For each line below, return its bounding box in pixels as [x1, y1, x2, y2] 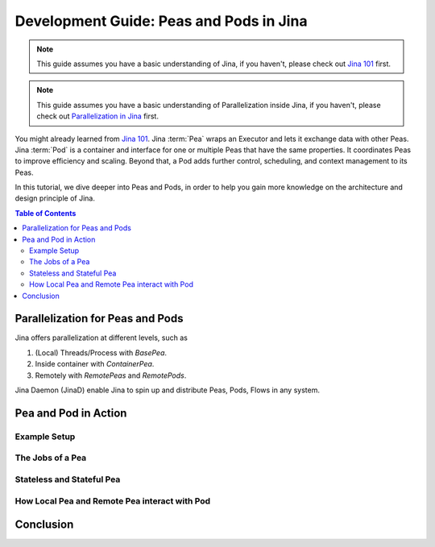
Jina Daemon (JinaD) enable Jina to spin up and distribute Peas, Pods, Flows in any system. [14, 385, 320, 395]
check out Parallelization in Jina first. [36, 111, 159, 121]
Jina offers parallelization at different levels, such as [14, 333, 188, 342]
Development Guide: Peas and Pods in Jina [14, 12, 308, 30]
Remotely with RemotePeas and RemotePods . [35, 371, 187, 380]
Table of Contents [14, 208, 77, 218]
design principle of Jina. [14, 193, 96, 203]
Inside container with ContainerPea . [35, 359, 155, 369]
